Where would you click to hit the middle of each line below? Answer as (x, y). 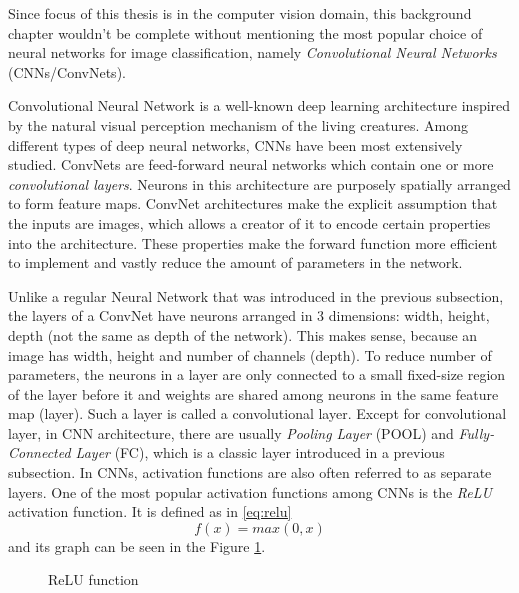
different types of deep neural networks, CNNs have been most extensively (235, 144)
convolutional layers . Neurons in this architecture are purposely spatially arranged (259, 183)
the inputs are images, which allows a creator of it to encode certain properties (249, 222)
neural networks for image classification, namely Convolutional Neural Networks (252, 52)
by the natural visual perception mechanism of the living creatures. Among (238, 124)
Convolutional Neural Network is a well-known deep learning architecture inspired (259, 105)
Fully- (476, 432)
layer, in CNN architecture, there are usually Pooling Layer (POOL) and (231, 432)
